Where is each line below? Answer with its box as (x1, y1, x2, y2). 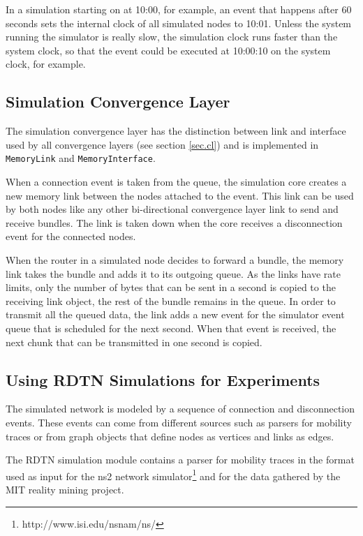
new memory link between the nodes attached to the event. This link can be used (6, 188, 354, 202)
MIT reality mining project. (6, 482, 124, 496)
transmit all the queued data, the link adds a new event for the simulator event (6, 307, 345, 322)
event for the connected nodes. (6, 229, 136, 244)
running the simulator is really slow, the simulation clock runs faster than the (6, 29, 338, 44)
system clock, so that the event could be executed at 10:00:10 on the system (6, 43, 331, 57)
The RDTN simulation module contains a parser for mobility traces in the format (6, 452, 355, 467)
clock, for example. (6, 57, 86, 71)
